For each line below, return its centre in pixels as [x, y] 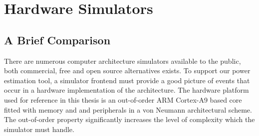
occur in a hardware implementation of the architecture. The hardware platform [127, 90]
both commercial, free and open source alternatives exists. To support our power [127, 70]
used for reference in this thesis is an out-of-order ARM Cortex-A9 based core [123, 99]
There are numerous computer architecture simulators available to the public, [123, 61]
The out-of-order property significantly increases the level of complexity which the [129, 119]
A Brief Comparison [57, 40]
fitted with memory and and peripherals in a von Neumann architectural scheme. [128, 109]
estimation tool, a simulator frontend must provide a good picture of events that [127, 80]
